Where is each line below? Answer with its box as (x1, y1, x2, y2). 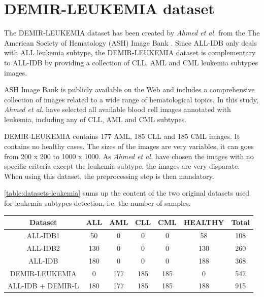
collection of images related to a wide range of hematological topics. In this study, (4, 94, 258, 104)
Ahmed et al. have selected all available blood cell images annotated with (4, 104, 231, 115)
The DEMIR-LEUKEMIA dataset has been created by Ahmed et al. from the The (4, 27, 260, 38)
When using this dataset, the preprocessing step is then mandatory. (4, 170, 214, 181)
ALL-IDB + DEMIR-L (8, 280, 79, 291)
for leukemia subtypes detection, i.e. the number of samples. (4, 198, 191, 208)
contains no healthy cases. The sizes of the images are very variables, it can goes (4, 141, 254, 152)
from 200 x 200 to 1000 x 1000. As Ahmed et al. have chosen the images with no (4, 151, 254, 161)
